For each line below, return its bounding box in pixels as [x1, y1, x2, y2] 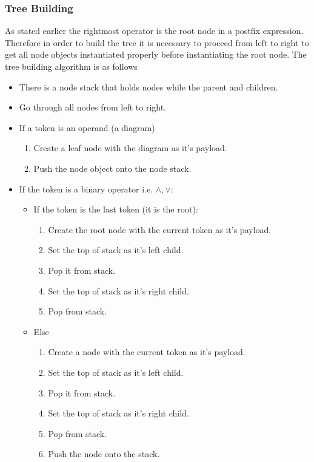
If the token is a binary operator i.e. [19, 182, 153, 195]
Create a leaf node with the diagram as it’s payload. [33, 141, 227, 154]
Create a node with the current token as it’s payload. [48, 345, 246, 358]
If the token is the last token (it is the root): [33, 203, 198, 216]
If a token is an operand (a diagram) [19, 121, 155, 134]
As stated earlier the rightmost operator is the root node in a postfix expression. [5, 24, 304, 37]
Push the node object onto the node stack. [33, 161, 192, 174]
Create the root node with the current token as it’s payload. [48, 223, 272, 236]
